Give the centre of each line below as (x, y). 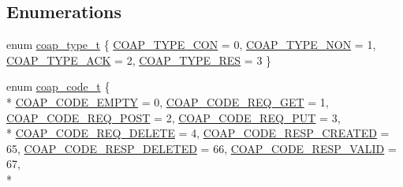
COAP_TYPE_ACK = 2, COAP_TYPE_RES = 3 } (139, 60)
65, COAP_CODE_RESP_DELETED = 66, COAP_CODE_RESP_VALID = (201, 148)
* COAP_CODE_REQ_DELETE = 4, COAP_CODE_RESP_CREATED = (198, 133)
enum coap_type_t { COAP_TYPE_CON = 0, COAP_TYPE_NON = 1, (191, 45)
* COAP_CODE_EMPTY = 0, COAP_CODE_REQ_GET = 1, (168, 101)
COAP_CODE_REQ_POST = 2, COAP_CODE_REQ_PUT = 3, (174, 117)
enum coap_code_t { (58, 86)
